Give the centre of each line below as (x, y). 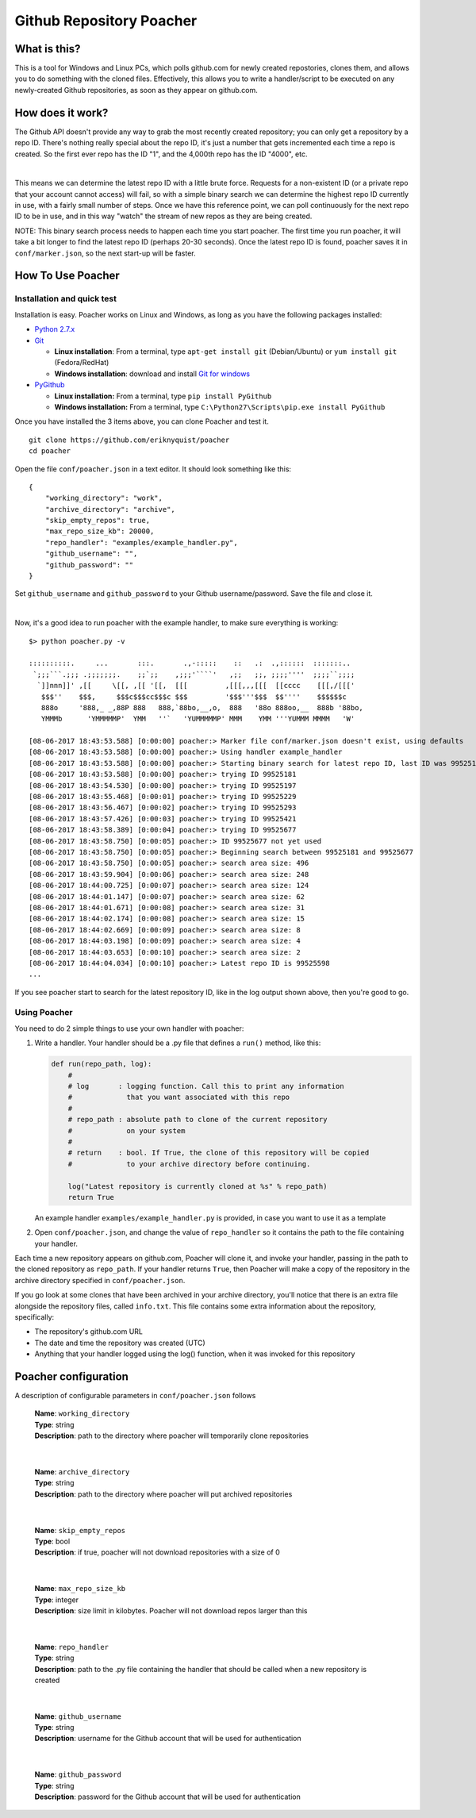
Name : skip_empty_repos (80, 1530)
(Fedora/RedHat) (82, 363)
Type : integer (57, 1600)
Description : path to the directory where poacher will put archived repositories (163, 1494)
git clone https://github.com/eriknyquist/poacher (129, 440)
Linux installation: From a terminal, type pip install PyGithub (163, 396)
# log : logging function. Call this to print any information (206, 1086)
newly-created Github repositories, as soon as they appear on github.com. (136, 90)
